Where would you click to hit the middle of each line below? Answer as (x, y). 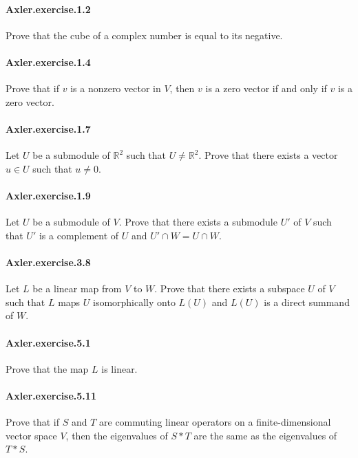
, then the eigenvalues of (117, 435)
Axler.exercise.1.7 (48, 128)
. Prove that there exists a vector (268, 155)
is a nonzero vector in (116, 88)
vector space (31, 435)
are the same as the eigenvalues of (265, 435)
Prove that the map (47, 368)
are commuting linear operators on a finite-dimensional (215, 422)
